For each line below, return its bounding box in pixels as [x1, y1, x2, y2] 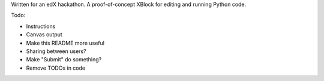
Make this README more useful [26, 39, 105, 46]
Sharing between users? [26, 48, 86, 55]
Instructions [26, 23, 56, 30]
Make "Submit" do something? [26, 56, 102, 63]
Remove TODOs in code [26, 64, 86, 71]
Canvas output [26, 31, 62, 38]
